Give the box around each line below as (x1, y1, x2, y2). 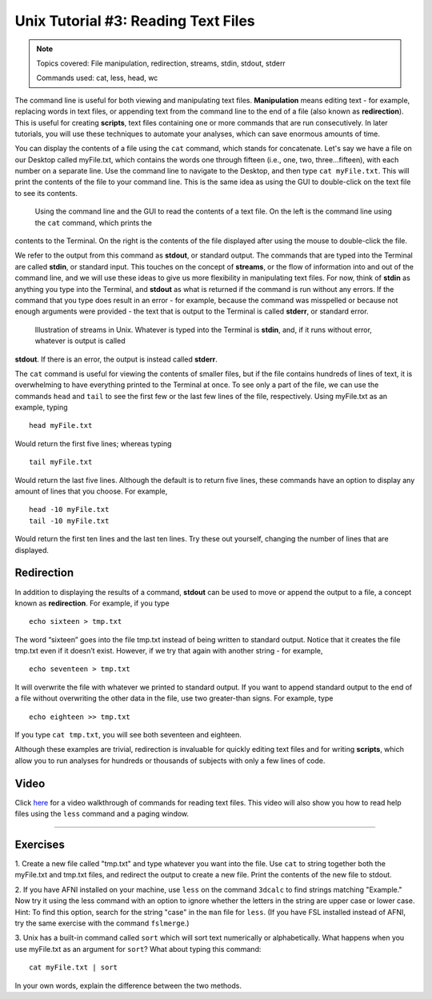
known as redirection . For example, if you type (14, 598, 170, 608)
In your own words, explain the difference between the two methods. (14, 981, 242, 990)
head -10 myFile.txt (29, 505, 110, 514)
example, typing (14, 402, 68, 412)
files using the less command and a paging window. (14, 809, 190, 819)
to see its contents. (14, 188, 78, 198)
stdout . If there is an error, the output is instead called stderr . (14, 354, 218, 364)
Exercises (14, 837, 66, 851)
